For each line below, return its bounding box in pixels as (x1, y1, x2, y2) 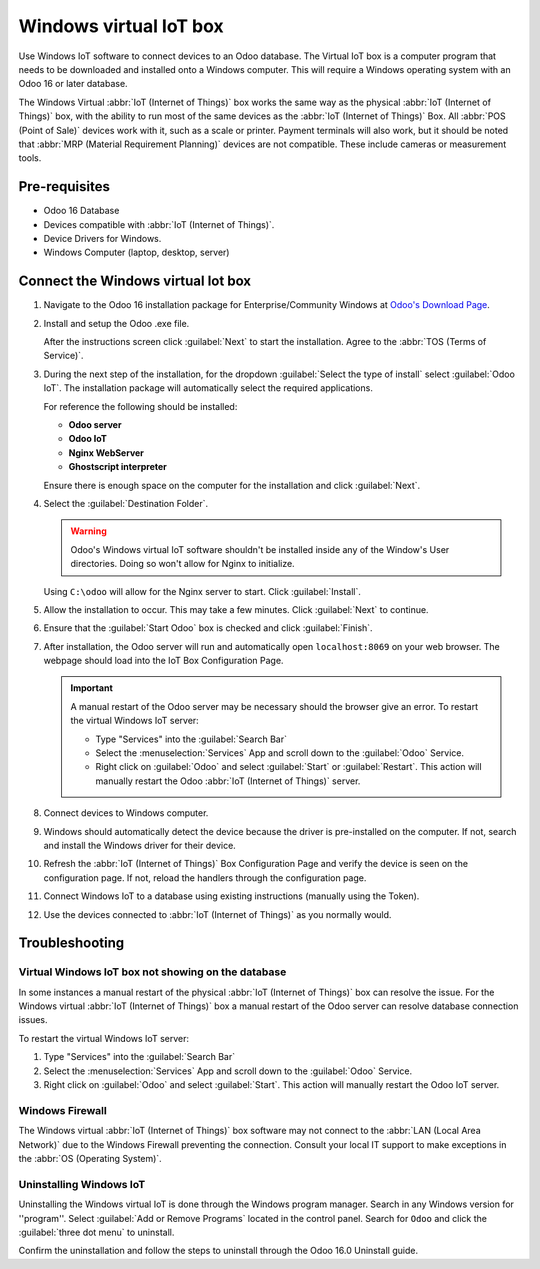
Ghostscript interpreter (68, 461, 167, 473)
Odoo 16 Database (43, 205, 120, 217)
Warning (70, 525, 107, 537)
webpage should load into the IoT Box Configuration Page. (43, 655, 284, 667)
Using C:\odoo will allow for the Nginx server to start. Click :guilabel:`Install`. (43, 585, 362, 597)
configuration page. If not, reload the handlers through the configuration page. (43, 871, 367, 884)
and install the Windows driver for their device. (43, 839, 237, 851)
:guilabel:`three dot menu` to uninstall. (18, 1226, 175, 1238)
